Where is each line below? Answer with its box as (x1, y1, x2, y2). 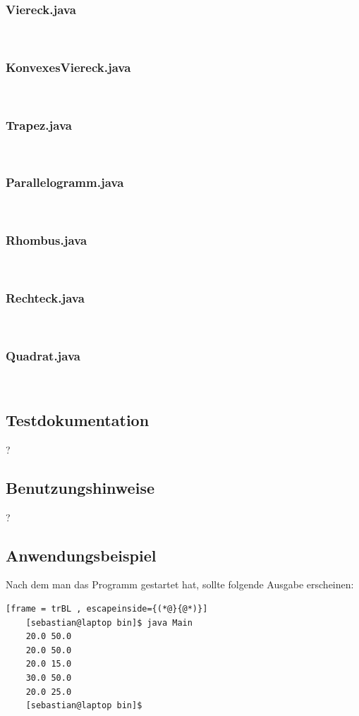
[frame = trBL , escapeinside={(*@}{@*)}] (6, 604, 208, 614)
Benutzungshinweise (6, 476, 154, 498)
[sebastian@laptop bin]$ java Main (25, 617, 193, 628)
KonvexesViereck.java (6, 58, 131, 75)
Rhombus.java (6, 231, 87, 249)
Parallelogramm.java (6, 174, 124, 191)
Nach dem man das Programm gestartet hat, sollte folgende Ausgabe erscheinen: (6, 577, 354, 592)
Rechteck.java (6, 289, 85, 306)
